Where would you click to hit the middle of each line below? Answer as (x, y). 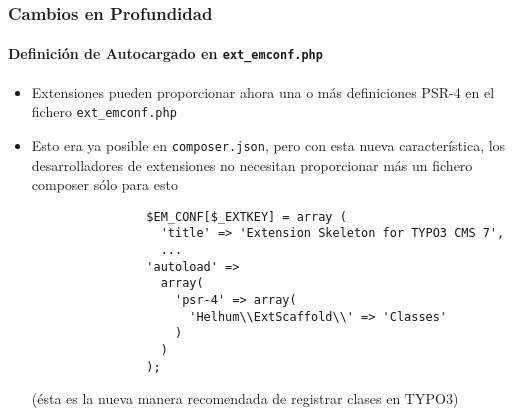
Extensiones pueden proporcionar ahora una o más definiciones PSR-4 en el (263, 91)
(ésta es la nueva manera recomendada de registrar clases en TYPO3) (245, 398)
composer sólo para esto (104, 184)
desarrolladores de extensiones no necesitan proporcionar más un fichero (252, 164)
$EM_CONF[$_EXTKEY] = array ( (246, 216)
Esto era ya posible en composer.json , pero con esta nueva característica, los (268, 144)
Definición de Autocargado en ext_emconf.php (165, 53)
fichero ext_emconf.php (104, 111)
